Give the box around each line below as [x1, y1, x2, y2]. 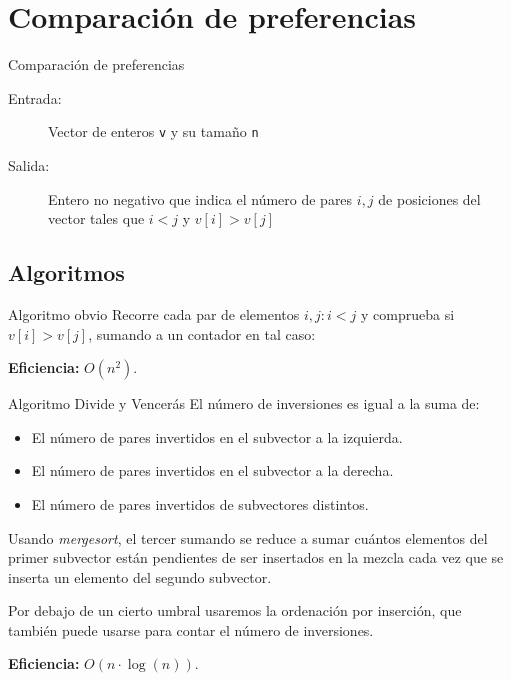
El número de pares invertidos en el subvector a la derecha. [31, 460, 394, 481]
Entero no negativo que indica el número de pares [48, 188, 353, 209]
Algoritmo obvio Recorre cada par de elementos [8, 303, 300, 324]
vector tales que [48, 208, 145, 229]
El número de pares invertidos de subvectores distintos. [31, 493, 369, 514]
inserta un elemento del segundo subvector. [8, 566, 272, 587]
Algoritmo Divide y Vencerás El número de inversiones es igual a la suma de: [8, 393, 480, 414]
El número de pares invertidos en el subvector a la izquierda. [31, 426, 403, 447]
